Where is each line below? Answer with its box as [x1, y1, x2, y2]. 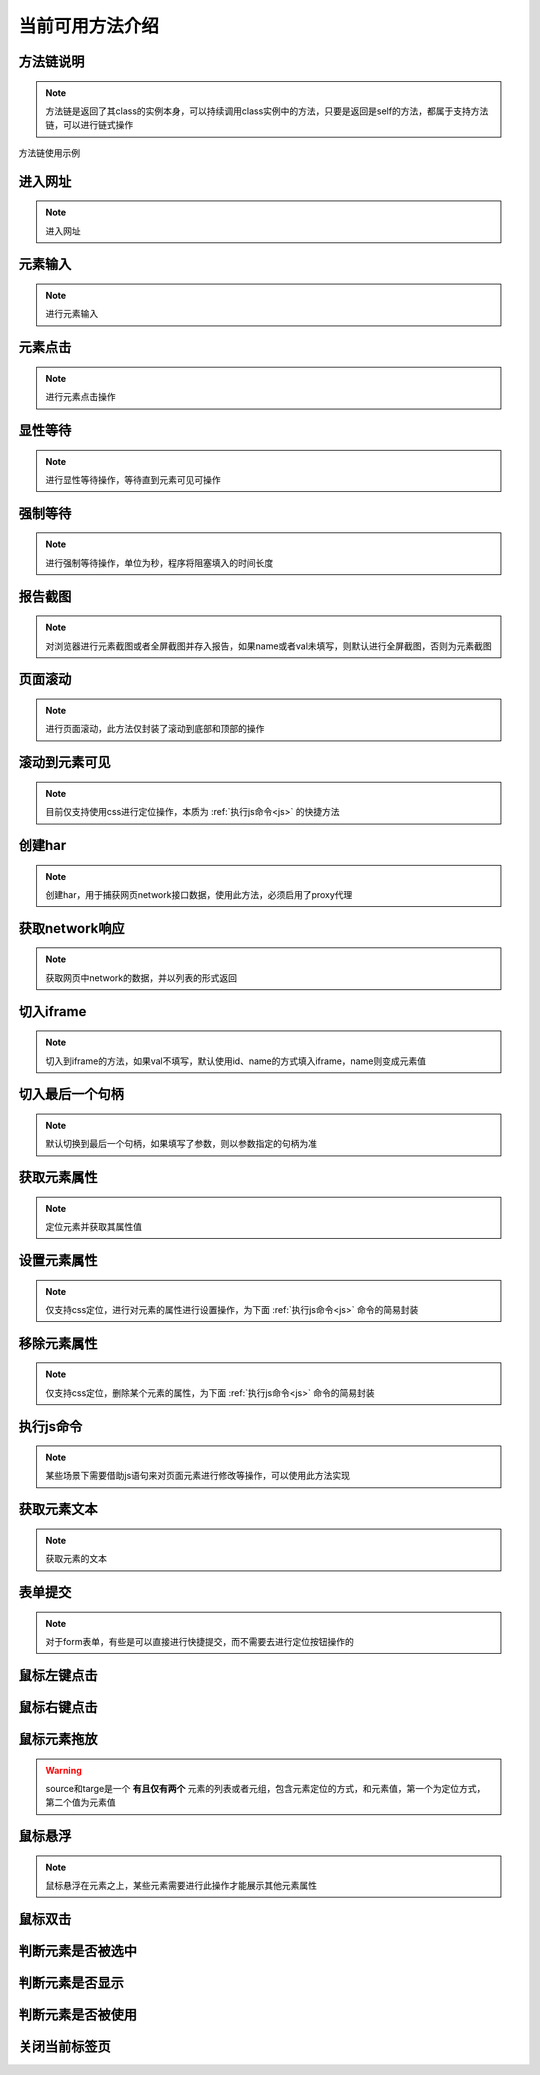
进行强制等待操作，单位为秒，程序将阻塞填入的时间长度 [45, 556, 274, 569]
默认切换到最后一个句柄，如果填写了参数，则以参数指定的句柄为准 [45, 1138, 317, 1150]
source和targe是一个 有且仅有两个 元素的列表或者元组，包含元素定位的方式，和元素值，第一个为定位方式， [45, 1782, 486, 1794]
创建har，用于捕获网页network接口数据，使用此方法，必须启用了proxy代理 [45, 888, 353, 900]
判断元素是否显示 [18, 1974, 124, 1991]
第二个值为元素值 [45, 1796, 116, 1809]
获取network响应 [18, 920, 125, 937]
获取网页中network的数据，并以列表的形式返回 [45, 971, 237, 984]
